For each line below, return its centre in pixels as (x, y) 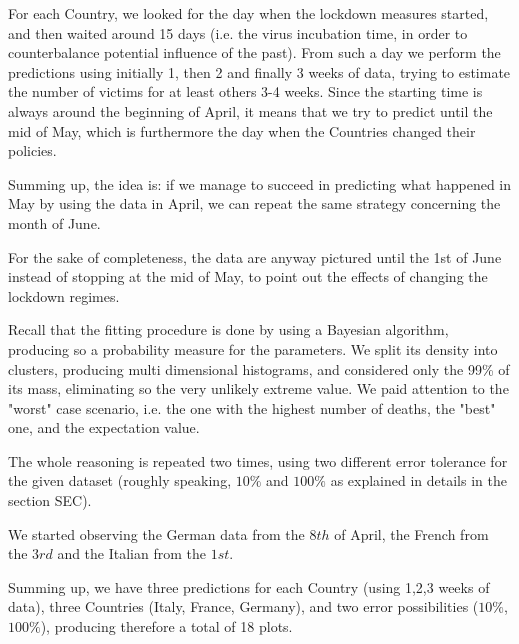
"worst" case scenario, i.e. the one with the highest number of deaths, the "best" (252, 407)
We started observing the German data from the (156, 533)
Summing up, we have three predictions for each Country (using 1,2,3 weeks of (249, 586)
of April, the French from (411, 533)
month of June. (54, 222)
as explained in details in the (418, 480)
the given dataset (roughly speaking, (120, 480)
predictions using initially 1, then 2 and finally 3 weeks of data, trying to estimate (259, 71)
